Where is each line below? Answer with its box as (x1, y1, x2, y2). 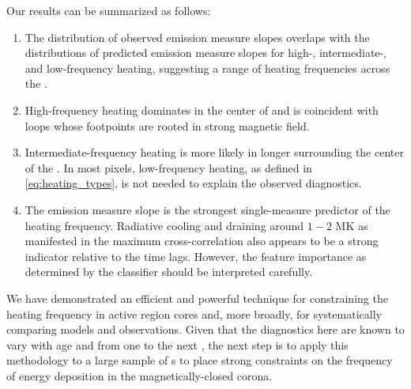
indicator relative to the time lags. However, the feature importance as (25, 247, 367, 264)
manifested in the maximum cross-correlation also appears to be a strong (25, 232, 379, 249)
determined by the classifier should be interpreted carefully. (25, 263, 313, 280)
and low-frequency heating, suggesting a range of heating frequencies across (25, 59, 390, 76)
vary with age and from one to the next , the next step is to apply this (6, 336, 349, 353)
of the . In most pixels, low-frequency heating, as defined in (25, 159, 312, 176)
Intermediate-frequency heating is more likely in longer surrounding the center (25, 144, 404, 161)
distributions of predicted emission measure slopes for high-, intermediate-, (25, 44, 387, 61)
